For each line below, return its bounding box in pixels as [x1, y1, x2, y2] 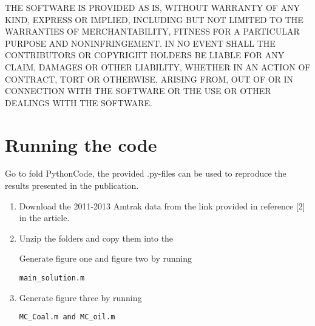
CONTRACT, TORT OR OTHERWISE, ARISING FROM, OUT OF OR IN [5, 72, 294, 85]
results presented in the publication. [5, 179, 139, 192]
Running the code [5, 132, 157, 157]
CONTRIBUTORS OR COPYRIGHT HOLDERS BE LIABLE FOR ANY [5, 49, 285, 61]
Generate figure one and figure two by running [19, 252, 192, 265]
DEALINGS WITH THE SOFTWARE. [5, 96, 152, 109]
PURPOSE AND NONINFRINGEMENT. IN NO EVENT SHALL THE [5, 36, 276, 49]
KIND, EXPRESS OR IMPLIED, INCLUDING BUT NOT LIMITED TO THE [5, 13, 303, 25]
